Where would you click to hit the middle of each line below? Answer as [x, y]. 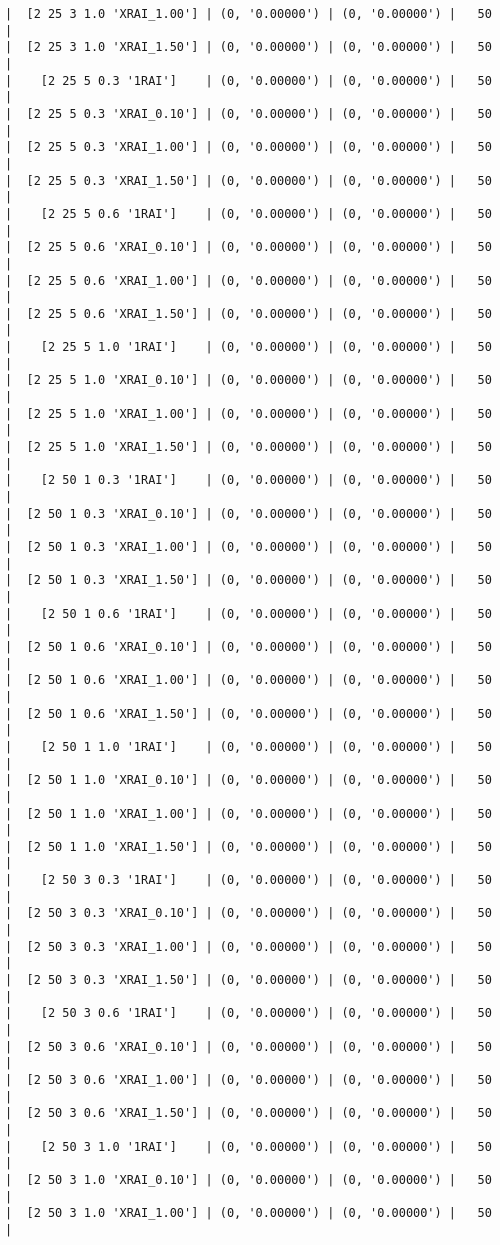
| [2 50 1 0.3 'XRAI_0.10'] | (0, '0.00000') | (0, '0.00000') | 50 [248, 513]
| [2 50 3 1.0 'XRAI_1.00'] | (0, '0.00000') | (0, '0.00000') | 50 [248, 1213]
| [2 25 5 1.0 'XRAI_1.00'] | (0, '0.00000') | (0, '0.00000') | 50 [248, 413]
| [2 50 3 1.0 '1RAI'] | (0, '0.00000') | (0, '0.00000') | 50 [248, 1146]
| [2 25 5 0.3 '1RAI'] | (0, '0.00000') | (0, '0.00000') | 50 [248, 80]
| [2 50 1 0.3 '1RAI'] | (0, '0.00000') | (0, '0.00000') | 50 [248, 480]
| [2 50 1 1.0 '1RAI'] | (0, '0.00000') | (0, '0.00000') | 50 [248, 746]
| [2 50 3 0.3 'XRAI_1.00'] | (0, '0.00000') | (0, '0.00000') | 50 [248, 946]
